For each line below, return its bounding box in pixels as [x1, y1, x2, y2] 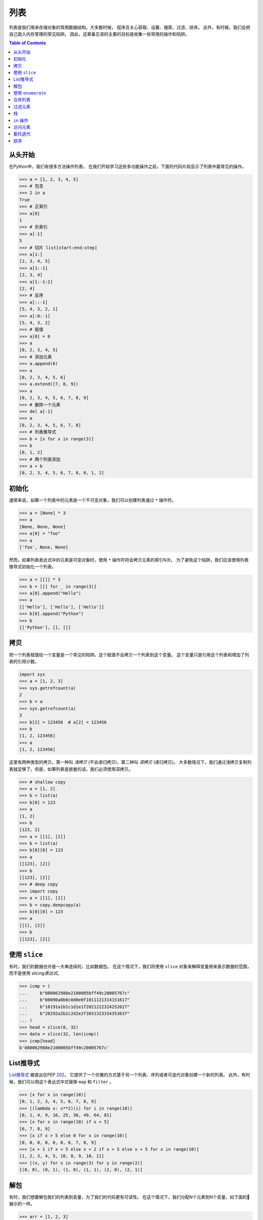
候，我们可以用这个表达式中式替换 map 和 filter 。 [9, 1078, 114, 1084]
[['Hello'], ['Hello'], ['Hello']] [19, 604, 104, 610]
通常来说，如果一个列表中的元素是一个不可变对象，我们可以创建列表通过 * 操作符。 [9, 497, 176, 503]
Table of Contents [9, 40, 46, 46]
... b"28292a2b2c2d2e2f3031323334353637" [19, 1011, 130, 1016]
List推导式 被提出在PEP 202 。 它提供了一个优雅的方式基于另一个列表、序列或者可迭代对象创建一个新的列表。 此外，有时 [9, 1072, 250, 1078]
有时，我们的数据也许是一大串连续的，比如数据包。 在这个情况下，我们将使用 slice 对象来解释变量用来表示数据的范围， [9, 964, 252, 970]
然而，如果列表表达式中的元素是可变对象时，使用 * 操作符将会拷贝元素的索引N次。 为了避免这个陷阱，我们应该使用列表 [9, 557, 249, 563]
